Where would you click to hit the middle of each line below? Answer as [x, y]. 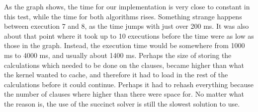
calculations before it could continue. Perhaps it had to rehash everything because [129, 84]
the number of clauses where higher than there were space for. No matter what [124, 94]
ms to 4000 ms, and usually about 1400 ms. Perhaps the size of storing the [118, 55]
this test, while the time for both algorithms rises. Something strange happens [123, 16]
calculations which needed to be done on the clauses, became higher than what [124, 65]
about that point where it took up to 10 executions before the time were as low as [129, 35]
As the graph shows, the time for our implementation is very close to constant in [127, 6]
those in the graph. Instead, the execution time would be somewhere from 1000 [125, 45]
